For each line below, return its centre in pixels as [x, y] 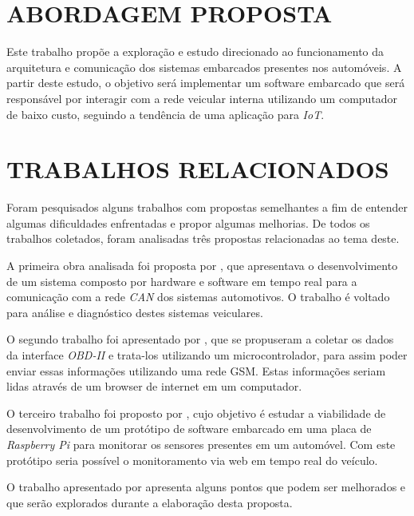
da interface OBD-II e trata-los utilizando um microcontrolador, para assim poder [207, 354]
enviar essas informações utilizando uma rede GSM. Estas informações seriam [196, 370]
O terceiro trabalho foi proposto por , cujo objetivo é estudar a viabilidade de [196, 413]
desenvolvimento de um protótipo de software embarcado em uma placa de [189, 429]
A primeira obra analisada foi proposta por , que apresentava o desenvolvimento [202, 265]
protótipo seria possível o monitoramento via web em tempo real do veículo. [192, 460]
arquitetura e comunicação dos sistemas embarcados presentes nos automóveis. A [204, 67]
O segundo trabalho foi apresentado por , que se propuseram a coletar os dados [200, 339]
